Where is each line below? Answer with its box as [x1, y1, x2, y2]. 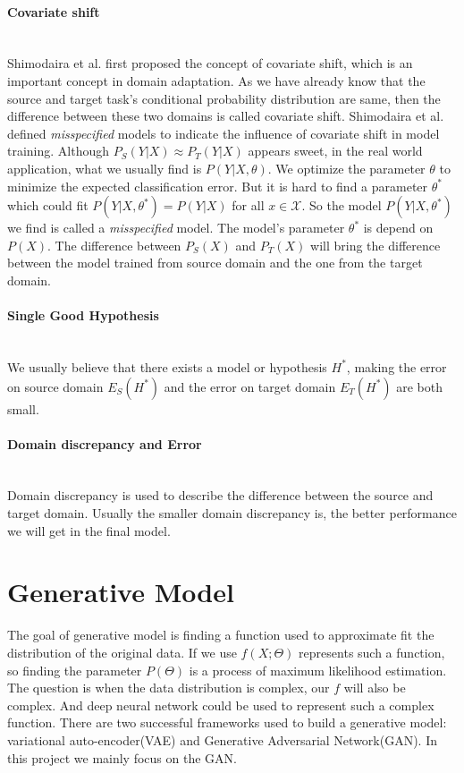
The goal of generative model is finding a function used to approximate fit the [7, 625, 434, 644]
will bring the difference [310, 235, 441, 254]
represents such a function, [299, 642, 445, 661]
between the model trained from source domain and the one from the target [7, 253, 423, 272]
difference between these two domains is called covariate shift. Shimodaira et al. [7, 106, 444, 125]
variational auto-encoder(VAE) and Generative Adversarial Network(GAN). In [7, 730, 438, 749]
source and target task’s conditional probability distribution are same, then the [7, 89, 441, 107]
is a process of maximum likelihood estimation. [189, 660, 447, 679]
